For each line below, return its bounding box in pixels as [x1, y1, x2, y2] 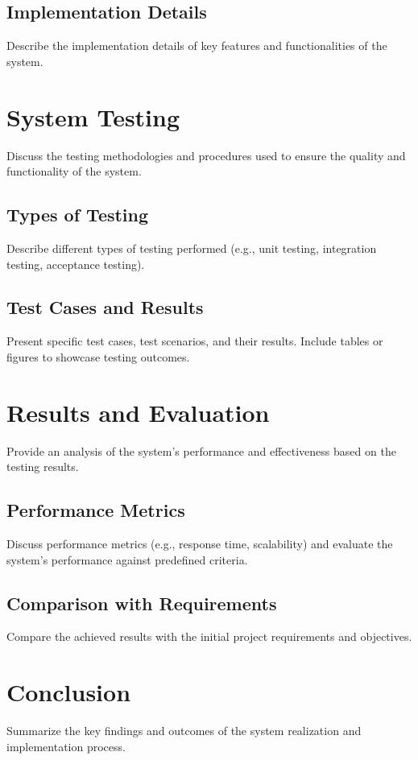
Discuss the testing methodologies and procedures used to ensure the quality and [6, 147, 406, 163]
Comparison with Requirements [6, 590, 277, 615]
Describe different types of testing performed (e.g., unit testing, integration [6, 239, 377, 256]
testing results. [6, 458, 79, 475]
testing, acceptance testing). [6, 255, 145, 272]
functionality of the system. [6, 163, 142, 180]
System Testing [6, 100, 180, 133]
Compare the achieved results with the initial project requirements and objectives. [6, 628, 412, 645]
